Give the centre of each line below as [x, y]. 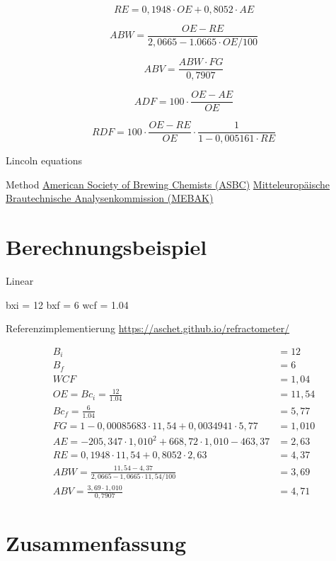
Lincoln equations [44, 160]
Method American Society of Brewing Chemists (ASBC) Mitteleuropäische [168, 184]
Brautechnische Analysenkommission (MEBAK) [110, 198]
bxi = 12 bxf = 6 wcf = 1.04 [67, 304]
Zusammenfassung [96, 543]
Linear [20, 281]
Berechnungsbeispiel [106, 247]
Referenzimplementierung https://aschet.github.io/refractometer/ [148, 328]
